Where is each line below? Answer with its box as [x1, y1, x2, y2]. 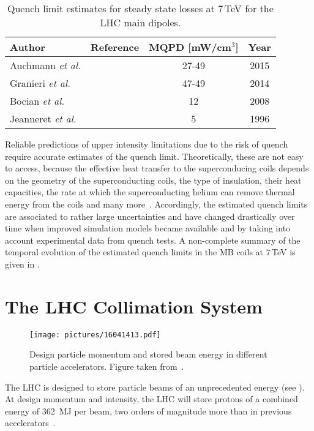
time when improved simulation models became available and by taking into [5, 222, 291, 234]
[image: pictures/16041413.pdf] [29, 330, 161, 339]
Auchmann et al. [10, 58, 81, 72]
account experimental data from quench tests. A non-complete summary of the [5, 233, 301, 246]
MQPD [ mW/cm [149, 40, 231, 54]
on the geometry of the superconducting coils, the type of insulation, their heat [5, 173, 302, 186]
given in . [5, 257, 40, 270]
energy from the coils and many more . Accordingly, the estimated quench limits [5, 197, 308, 210]
